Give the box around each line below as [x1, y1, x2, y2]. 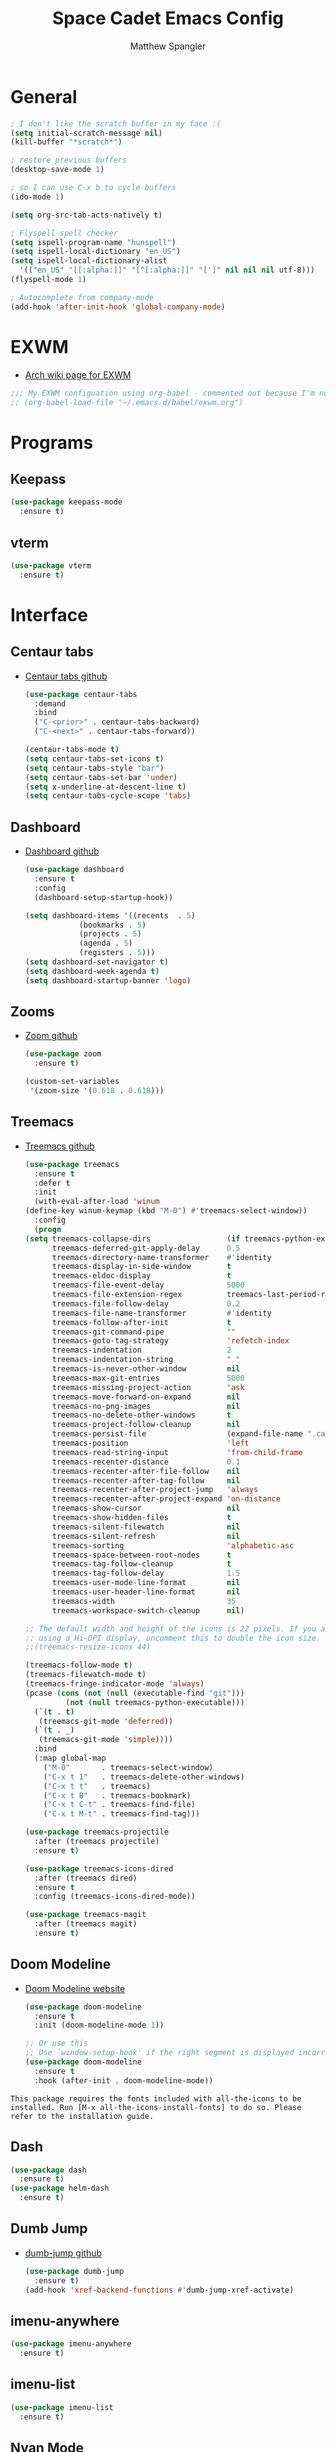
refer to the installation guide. [10, 2111, 155, 2121]
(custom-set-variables [24, 1077, 120, 1087]
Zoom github [24, 1030, 78, 1042]
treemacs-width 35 [51, 1596, 237, 1606]
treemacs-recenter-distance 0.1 [51, 1457, 241, 1467]
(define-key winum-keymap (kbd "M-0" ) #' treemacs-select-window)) [24, 1206, 308, 1216]
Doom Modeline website [24, 1982, 126, 1994]
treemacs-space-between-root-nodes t [51, 1550, 232, 1560]
